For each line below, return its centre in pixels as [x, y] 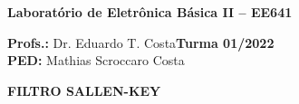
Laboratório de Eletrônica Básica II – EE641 [150, 12]
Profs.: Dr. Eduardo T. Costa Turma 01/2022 [141, 42]
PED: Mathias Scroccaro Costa [96, 60]
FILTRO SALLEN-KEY [84, 90]
